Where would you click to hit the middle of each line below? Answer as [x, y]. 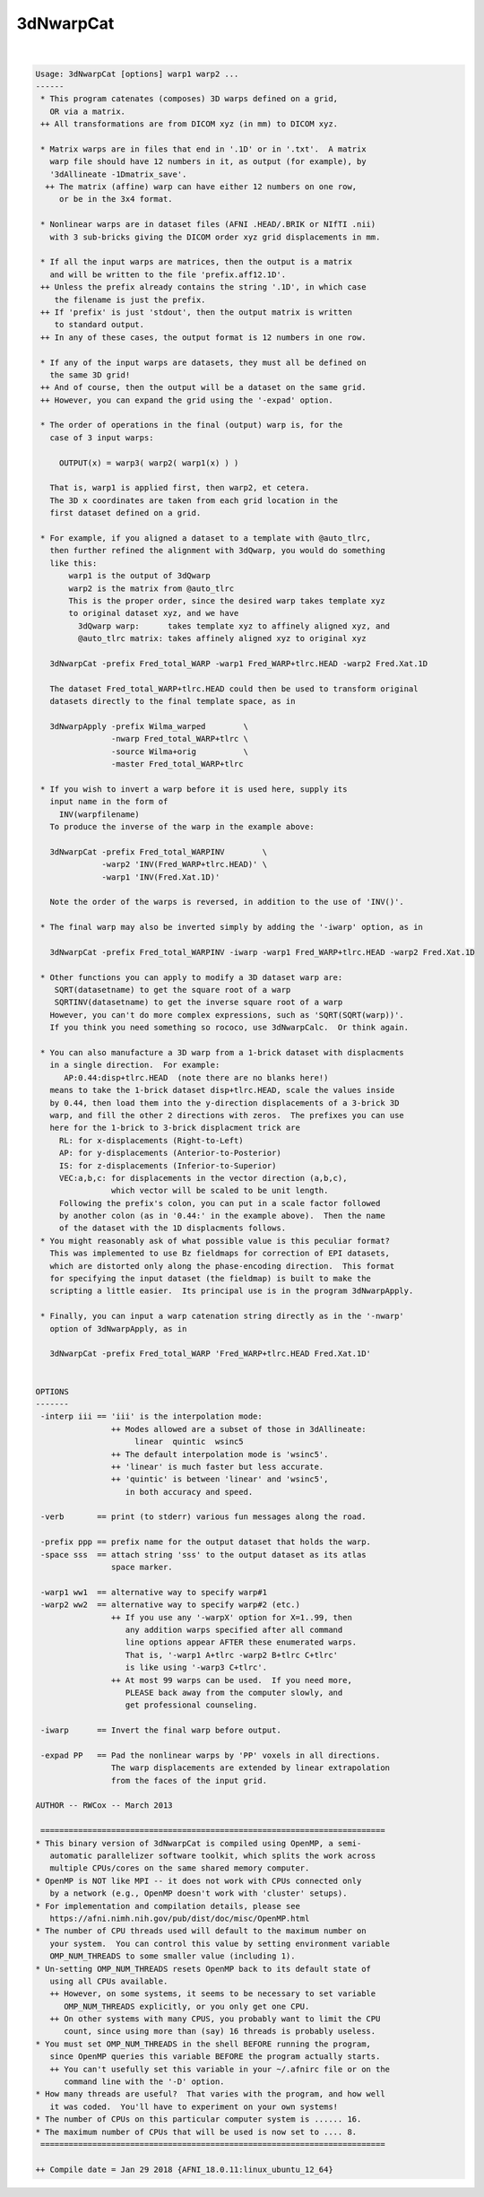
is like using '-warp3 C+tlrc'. [196, 1667]
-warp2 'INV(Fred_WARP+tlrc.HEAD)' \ [185, 864]
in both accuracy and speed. [189, 1492]
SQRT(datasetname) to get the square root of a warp [173, 990]
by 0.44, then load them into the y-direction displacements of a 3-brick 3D [225, 1103]
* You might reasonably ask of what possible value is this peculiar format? [215, 1241]
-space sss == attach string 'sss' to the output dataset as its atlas [203, 1554]
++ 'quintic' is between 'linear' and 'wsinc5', [220, 1479]
